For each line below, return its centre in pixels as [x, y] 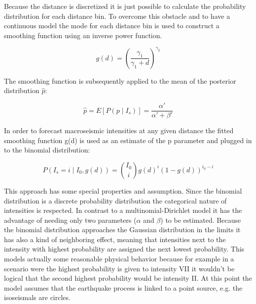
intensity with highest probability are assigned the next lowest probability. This [124, 249]
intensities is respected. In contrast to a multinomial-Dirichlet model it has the [123, 210]
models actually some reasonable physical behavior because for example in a [119, 259]
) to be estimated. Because [201, 220]
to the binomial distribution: [47, 150]
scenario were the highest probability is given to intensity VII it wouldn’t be [119, 268]
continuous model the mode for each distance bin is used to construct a [112, 25]
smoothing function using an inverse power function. [83, 35]
